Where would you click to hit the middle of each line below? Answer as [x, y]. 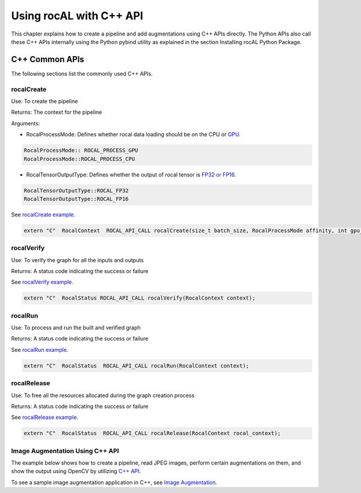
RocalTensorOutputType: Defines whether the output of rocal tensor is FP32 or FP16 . [131, 174]
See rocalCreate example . [43, 215]
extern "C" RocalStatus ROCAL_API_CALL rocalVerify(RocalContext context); [140, 298]
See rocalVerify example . [42, 282]
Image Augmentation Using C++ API [65, 451]
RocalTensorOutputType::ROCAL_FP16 [76, 199]
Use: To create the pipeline [45, 101]
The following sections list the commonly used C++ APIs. [82, 74]
